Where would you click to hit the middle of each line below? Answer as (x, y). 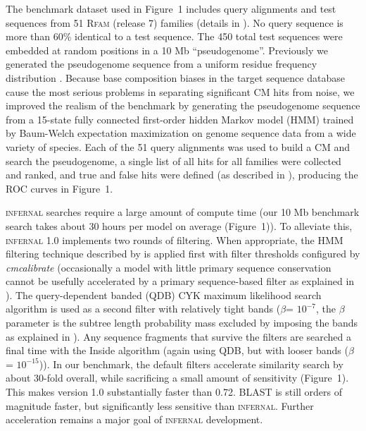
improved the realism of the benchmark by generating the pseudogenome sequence (183, 105)
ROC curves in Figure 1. (59, 188)
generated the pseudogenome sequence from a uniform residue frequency (162, 64)
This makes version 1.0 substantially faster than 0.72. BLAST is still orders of (174, 392)
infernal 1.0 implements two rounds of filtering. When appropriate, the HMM (175, 239)
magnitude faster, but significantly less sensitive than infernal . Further (160, 405)
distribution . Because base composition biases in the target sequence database (175, 77)
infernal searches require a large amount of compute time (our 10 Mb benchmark (183, 212)
